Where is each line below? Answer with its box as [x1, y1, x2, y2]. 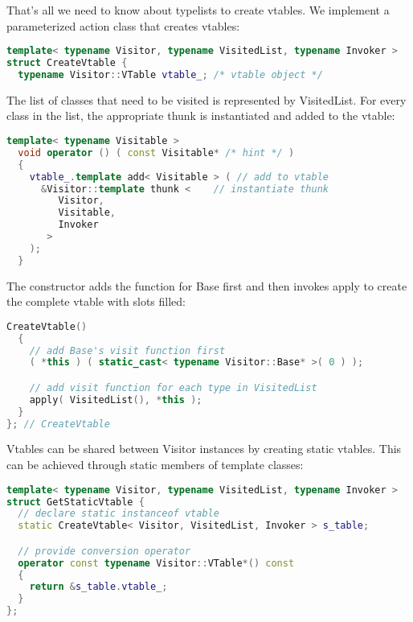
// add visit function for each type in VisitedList [29, 381, 317, 393]
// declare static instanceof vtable [18, 508, 219, 520]
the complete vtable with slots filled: [6, 293, 186, 310]
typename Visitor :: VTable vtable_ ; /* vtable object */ [18, 68, 323, 80]
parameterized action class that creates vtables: [6, 17, 240, 34]
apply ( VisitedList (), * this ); [29, 393, 202, 406]
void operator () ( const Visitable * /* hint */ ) [18, 146, 295, 159]
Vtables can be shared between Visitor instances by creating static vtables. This [6, 440, 402, 457]
